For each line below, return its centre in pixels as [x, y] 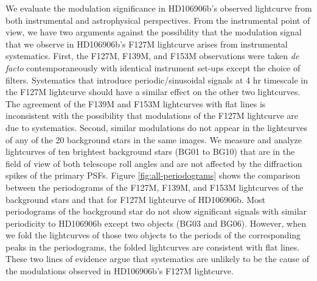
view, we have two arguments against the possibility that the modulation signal [154, 32]
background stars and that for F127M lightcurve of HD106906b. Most [136, 199]
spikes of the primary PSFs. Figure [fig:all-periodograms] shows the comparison [153, 175]
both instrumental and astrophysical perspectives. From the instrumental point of [158, 20]
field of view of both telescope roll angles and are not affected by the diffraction [154, 163]
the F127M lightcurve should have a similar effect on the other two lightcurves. [153, 92]
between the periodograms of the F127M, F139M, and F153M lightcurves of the [155, 187]
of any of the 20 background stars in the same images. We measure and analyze [154, 139]
